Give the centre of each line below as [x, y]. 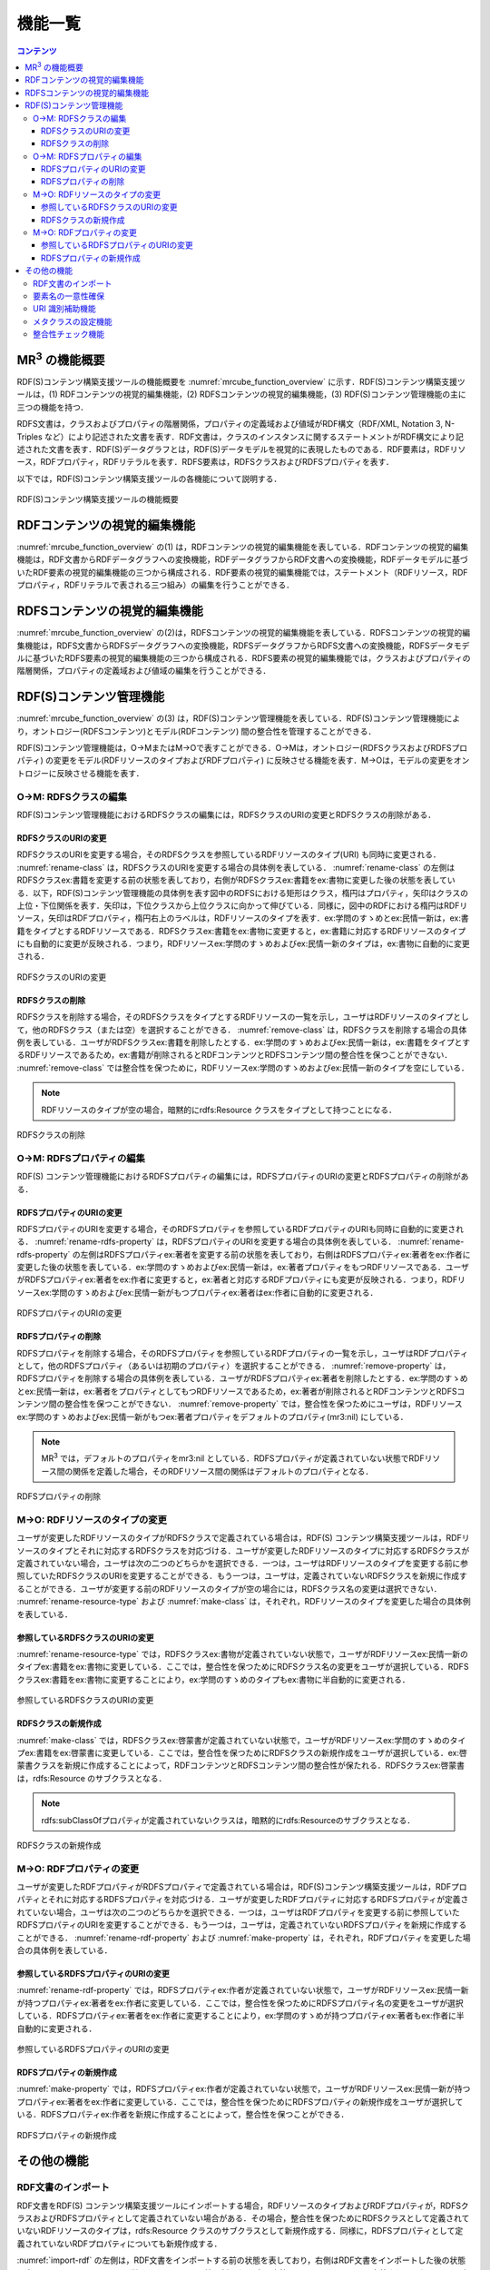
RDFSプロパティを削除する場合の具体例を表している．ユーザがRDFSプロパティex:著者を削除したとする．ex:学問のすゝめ [242, 1378]
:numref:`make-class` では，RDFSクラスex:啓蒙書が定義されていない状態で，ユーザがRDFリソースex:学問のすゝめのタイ [241, 1740]
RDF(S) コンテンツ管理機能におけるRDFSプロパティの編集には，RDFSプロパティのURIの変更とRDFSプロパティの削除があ [243, 1177]
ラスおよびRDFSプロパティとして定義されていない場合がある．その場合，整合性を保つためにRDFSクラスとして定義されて [243, 2218]
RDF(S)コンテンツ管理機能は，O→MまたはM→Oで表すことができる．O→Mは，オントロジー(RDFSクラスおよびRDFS [234, 748]
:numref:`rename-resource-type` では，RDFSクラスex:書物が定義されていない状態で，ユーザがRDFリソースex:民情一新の [243, 1654]
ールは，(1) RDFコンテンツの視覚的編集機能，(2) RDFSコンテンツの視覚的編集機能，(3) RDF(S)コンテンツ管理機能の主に [241, 394]
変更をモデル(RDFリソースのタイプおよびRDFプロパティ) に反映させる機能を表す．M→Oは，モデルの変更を [253, 760]
